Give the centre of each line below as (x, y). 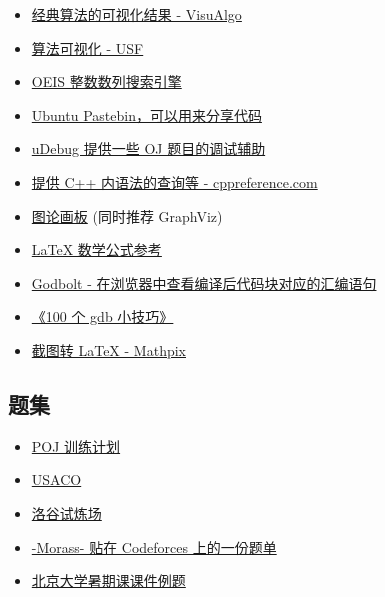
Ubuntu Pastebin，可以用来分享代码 (146, 114)
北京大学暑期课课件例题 (108, 580)
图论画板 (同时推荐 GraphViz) (127, 215)
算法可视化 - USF (87, 47)
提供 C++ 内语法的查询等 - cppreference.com (174, 181)
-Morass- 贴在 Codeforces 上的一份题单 (154, 546)
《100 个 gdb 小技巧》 (102, 316)
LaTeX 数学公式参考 (96, 249)
